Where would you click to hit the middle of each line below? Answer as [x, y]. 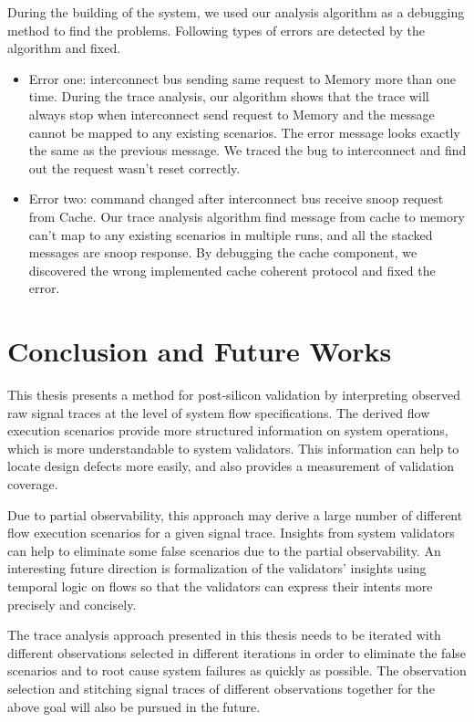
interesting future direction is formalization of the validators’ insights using [217, 568]
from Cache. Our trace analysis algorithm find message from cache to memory [247, 216]
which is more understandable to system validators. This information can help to [233, 448]
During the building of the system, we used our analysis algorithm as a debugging [236, 12]
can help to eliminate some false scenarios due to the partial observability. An [224, 550]
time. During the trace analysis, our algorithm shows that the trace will [229, 96]
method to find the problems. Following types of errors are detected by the [216, 30]
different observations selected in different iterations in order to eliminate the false [237, 652]
